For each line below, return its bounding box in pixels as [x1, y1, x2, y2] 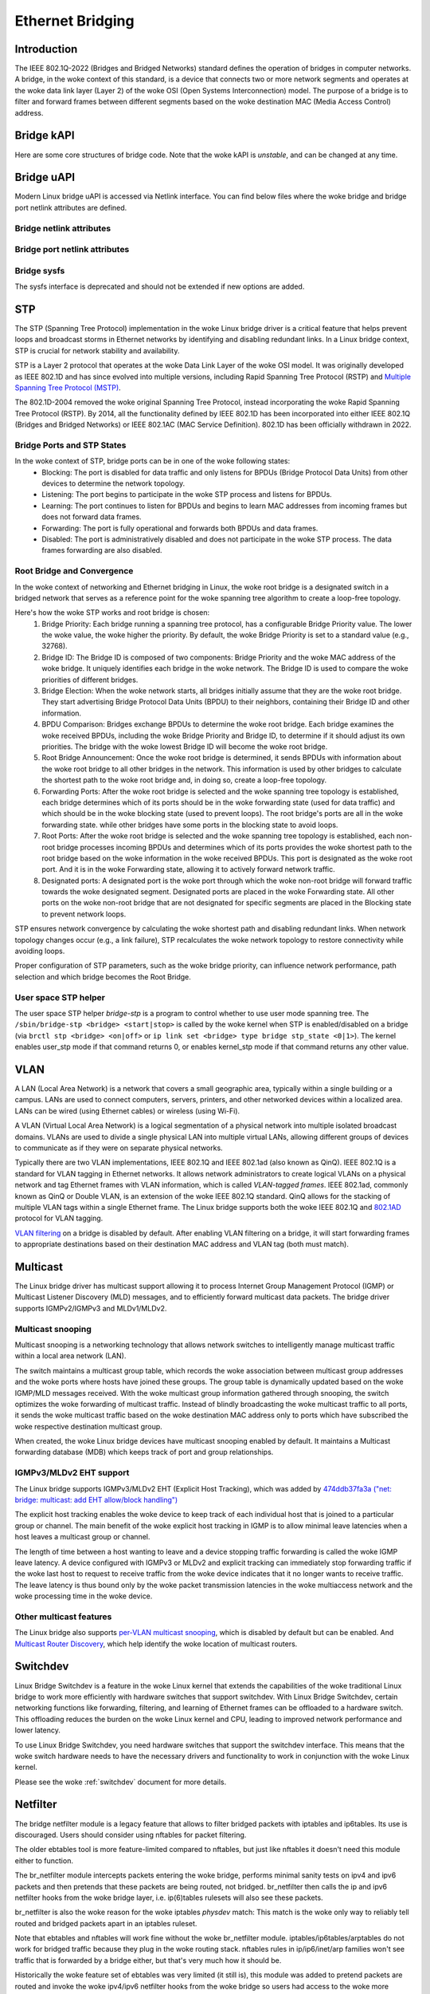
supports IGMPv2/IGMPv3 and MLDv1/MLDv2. [14, 1303, 167, 1313]
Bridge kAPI [14, 128, 75, 143]
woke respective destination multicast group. [14, 1421, 162, 1431]
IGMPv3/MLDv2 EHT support [14, 1468, 130, 1479]
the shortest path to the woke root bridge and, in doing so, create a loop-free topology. [41, 775, 327, 785]
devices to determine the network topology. [41, 479, 186, 488]
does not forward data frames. [41, 512, 143, 522]
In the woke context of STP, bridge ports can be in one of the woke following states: [14, 456, 291, 466]
